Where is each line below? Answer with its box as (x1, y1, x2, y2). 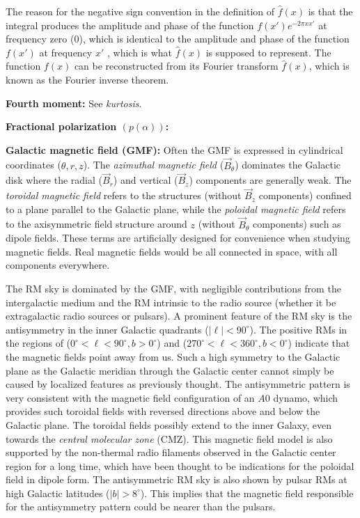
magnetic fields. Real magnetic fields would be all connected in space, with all (6, 244, 338, 258)
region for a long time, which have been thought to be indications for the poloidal (6, 458, 354, 473)
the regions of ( (6, 336, 71, 350)
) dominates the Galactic (235, 157, 341, 172)
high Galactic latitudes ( (6, 485, 110, 500)
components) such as (252, 217, 341, 231)
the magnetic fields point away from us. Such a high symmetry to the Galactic (6, 349, 341, 363)
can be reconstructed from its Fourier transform (74, 58, 279, 73)
